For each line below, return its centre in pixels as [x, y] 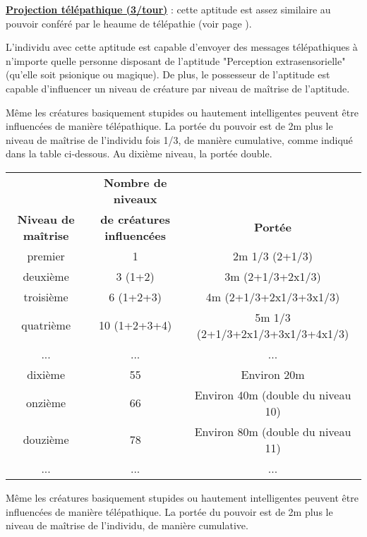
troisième [46, 296]
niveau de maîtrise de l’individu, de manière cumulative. [127, 525]
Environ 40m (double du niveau [273, 394]
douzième [46, 440]
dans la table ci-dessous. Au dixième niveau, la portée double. [139, 153]
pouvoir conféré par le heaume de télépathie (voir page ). [129, 23]
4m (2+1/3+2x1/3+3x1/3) [273, 296]
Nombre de [135, 182]
